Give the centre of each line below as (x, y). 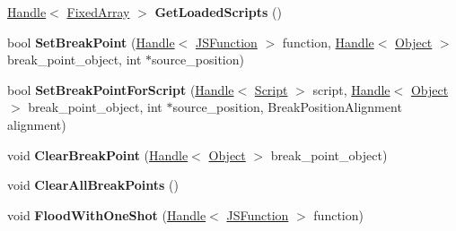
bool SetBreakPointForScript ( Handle (121, 89)
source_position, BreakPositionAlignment (287, 107)
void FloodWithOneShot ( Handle (107, 214)
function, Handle (328, 42)
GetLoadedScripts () (218, 12)
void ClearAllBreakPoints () (93, 185)
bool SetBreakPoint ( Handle (91, 42)
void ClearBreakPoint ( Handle (98, 154)
